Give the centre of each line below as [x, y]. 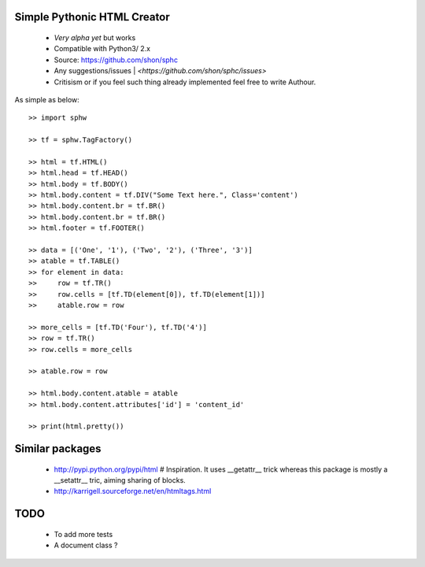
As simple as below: [47, 99]
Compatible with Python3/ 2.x [102, 49]
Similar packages [58, 449]
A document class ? [86, 545]
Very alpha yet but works [95, 38]
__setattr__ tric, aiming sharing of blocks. [120, 480]
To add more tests [83, 534]
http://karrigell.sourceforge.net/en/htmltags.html [133, 491]
